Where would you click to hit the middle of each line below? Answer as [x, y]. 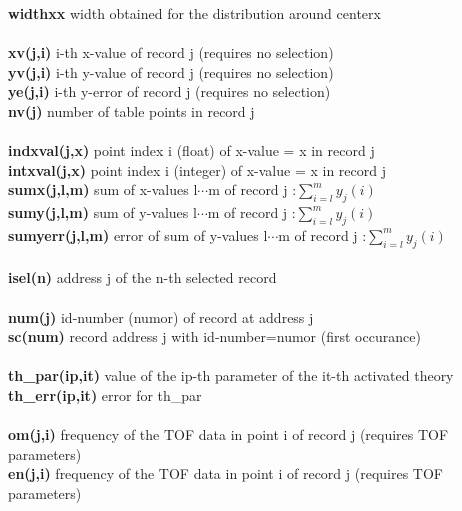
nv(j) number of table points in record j [131, 110]
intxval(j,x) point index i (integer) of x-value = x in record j [197, 169]
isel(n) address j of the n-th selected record [142, 277]
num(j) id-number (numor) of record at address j [161, 316]
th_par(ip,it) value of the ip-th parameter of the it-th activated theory [231, 375]
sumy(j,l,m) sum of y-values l [102, 212]
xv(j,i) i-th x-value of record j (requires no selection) [171, 52]
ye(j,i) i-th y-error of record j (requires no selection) [169, 91]
